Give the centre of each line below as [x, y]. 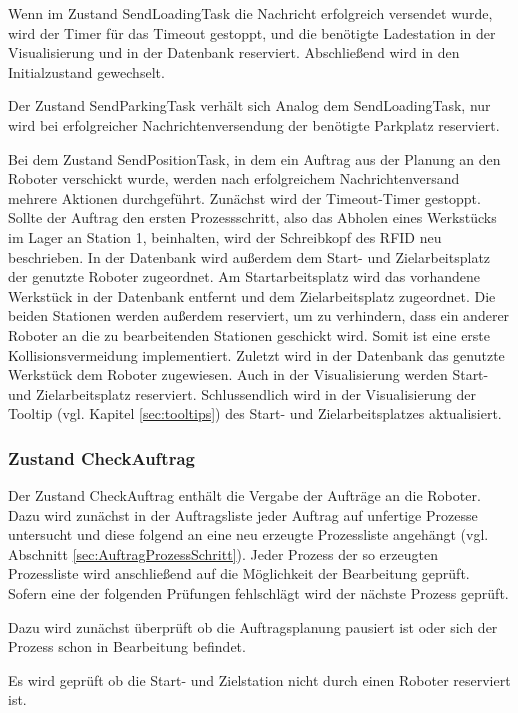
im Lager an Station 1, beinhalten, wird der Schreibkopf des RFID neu [225, 236]
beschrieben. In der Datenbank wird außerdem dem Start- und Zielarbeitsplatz [249, 256]
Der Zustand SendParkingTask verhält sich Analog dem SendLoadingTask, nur [249, 105]
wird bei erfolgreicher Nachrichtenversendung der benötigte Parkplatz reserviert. [254, 124]
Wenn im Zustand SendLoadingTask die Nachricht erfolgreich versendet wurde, [250, 13]
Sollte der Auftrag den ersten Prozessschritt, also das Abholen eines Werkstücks [252, 217]
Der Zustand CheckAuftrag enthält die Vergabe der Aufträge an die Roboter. [244, 495]
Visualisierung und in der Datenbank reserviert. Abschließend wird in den [234, 52]
